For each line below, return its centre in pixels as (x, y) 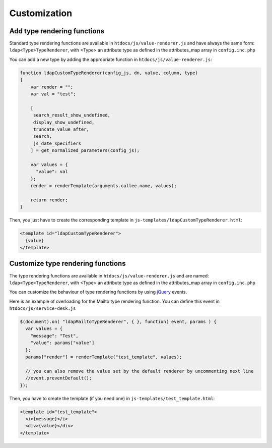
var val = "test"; (53, 94)
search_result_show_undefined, (72, 115)
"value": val (52, 172)
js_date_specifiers (57, 143)
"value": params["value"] (62, 343)
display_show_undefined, (64, 122)
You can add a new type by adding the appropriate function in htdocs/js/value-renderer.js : (111, 59)
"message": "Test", (55, 336)
